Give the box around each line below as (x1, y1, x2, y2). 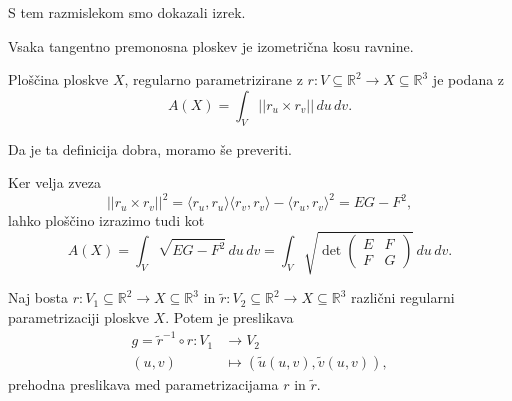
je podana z (432, 69, 505, 90)
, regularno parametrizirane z (124, 69, 303, 90)
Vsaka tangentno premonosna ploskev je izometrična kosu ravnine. (8, 35, 414, 56)
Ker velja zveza (8, 172, 101, 193)
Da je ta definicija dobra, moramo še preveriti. (8, 138, 292, 159)
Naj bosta (8, 287, 68, 308)
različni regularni (350, 287, 455, 308)
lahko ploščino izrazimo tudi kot (8, 210, 205, 231)
